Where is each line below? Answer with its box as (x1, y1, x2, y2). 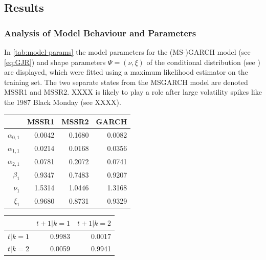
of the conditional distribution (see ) (146, 56, 260, 67)
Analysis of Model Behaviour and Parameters (4, 26, 196, 39)
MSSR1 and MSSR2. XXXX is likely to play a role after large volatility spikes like (4, 86, 262, 97)
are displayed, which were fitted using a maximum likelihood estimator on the (4, 67, 248, 77)
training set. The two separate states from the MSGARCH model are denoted (4, 76, 248, 87)
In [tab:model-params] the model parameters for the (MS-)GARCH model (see (4, 47, 251, 57)
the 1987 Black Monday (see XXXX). (4, 96, 121, 107)
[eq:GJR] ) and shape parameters (4, 56, 106, 67)
